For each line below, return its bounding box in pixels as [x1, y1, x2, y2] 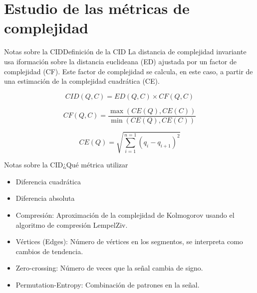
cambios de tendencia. [15, 246, 83, 256]
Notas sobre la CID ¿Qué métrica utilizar [4, 159, 128, 170]
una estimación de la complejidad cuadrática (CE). [4, 76, 160, 86]
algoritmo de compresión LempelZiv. [15, 219, 128, 230]
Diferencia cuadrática [15, 176, 81, 186]
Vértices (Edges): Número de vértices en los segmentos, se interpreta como [15, 236, 243, 247]
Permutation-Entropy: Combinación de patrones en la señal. [15, 280, 200, 290]
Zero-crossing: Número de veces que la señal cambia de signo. [15, 263, 203, 273]
